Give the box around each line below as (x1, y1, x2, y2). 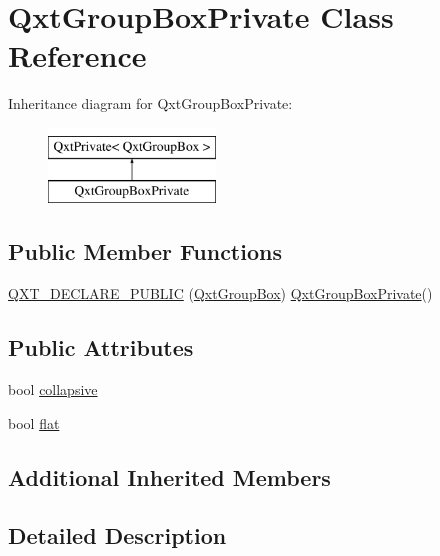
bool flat (8, 412, 60, 433)
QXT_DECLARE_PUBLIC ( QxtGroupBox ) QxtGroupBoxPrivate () (8, 283, 433, 304)
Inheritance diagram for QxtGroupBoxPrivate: (8, 93, 293, 114)
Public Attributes (8, 332, 194, 363)
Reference (8, 35, 147, 76)
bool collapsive (8, 379, 98, 400)
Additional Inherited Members (8, 461, 331, 492)
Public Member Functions (8, 236, 282, 267)
